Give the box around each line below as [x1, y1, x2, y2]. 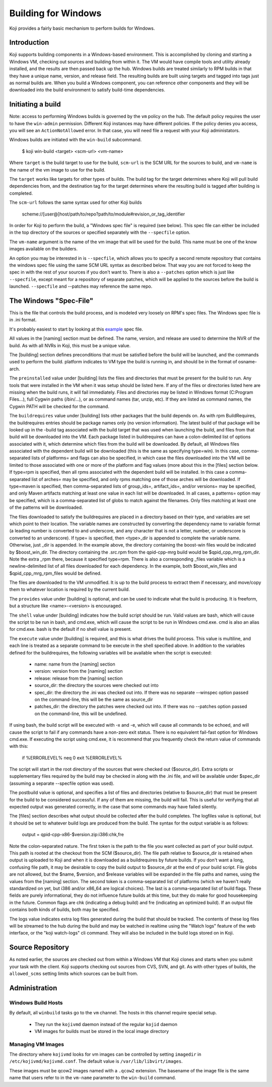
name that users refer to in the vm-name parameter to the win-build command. [9, 1075, 176, 1081]
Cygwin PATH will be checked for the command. [9, 403, 109, 409]
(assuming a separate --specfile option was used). [9, 780, 114, 786]
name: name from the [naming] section [34, 661, 115, 667]
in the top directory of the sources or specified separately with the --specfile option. [9, 230, 191, 236]
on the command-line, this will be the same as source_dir [34, 696, 153, 702]
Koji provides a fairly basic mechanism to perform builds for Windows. [9, 25, 155, 31]
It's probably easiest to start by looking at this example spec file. [9, 326, 144, 332]
